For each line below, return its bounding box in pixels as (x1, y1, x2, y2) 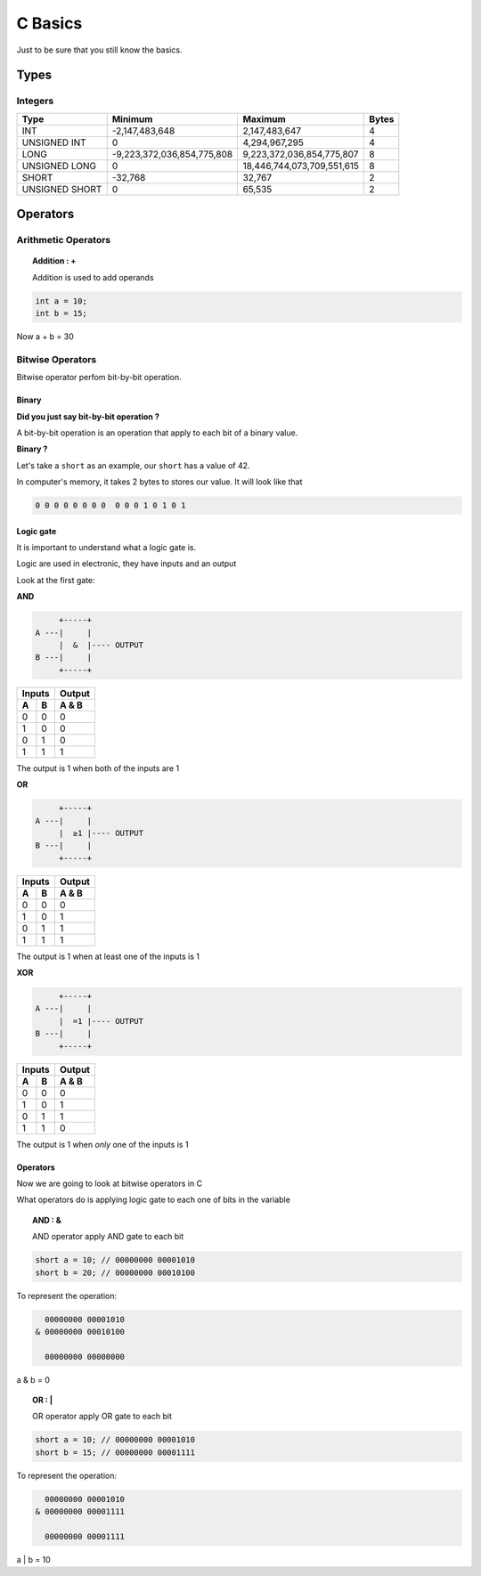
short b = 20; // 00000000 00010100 (35, 1267, 196, 1278)
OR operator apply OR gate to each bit (32, 1411, 173, 1422)
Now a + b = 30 (16, 331, 75, 342)
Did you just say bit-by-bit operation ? (16, 410, 159, 422)
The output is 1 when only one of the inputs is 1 (16, 1139, 189, 1150)
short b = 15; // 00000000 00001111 (35, 1447, 196, 1458)
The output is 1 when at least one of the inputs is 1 (16, 951, 200, 962)
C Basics (16, 13, 83, 33)
